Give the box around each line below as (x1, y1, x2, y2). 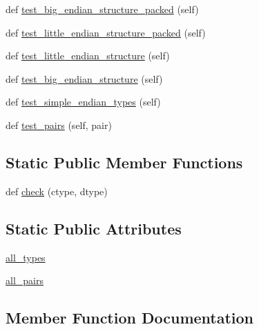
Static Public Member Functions (6, 151, 243, 172)
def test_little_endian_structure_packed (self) (6, 25, 206, 39)
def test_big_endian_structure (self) (6, 71, 163, 86)
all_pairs (6, 273, 44, 288)
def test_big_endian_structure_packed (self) (6, 2, 199, 16)
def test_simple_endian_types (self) (6, 94, 161, 109)
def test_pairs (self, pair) (6, 117, 112, 132)
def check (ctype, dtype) (6, 183, 108, 198)
